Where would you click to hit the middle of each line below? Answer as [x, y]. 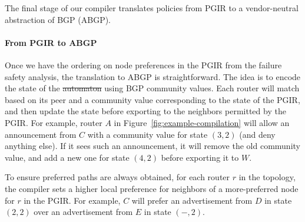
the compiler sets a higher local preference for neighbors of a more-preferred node [152, 188]
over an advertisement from [83, 212]
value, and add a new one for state [67, 157]
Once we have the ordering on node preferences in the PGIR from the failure [143, 64]
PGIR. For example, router [54, 122]
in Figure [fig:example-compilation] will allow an [202, 122]
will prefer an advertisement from [192, 200]
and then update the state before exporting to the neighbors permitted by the [145, 111]
